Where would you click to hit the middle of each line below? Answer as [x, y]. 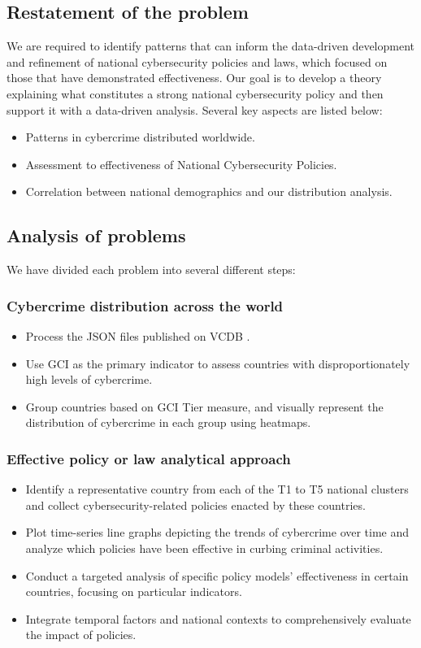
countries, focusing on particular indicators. [134, 591]
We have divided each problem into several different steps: [151, 270]
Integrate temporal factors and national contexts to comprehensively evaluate [218, 618]
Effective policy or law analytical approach [149, 458]
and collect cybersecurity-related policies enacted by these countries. [195, 504]
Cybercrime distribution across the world [145, 305]
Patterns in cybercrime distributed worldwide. [140, 137]
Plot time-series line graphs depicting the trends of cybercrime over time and [217, 532]
